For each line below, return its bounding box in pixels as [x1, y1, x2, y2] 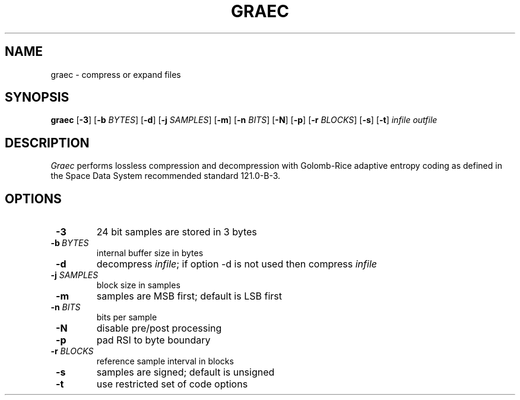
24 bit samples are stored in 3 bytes [96, 226, 257, 238]
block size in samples [96, 280, 180, 291]
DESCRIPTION [5, 135, 90, 150]
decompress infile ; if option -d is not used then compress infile [96, 258, 377, 270]
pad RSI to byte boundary [96, 334, 211, 347]
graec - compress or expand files [50, 69, 181, 80]
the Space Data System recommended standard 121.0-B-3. [50, 171, 281, 181]
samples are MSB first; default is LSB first [96, 290, 282, 303]
